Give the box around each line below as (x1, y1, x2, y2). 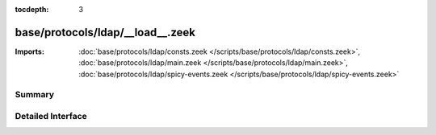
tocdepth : (15, 5, 49, 14)
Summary (15, 89, 55, 100)
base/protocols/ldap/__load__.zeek (15, 25, 196, 39)
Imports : (15, 47, 44, 56)
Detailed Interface (15, 111, 88, 122)
